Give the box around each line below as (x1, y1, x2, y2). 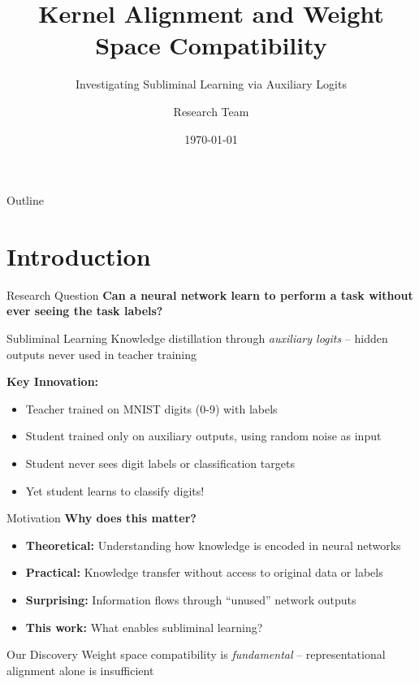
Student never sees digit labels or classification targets (25, 454, 295, 471)
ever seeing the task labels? (6, 302, 163, 319)
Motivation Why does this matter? (6, 509, 197, 526)
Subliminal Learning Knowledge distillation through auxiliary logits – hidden (6, 330, 388, 346)
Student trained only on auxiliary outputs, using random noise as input (25, 427, 382, 444)
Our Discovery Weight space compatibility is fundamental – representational (6, 646, 386, 663)
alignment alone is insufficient (6, 661, 154, 678)
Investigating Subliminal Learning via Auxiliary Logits (76, 76, 347, 93)
